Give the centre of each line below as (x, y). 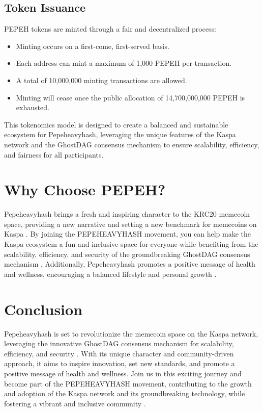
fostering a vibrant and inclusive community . (75, 403)
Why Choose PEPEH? (85, 189)
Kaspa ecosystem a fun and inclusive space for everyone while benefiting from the (131, 244)
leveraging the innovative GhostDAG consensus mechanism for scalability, (119, 343)
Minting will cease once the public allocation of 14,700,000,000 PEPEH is (130, 97)
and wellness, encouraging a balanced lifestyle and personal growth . (110, 274)
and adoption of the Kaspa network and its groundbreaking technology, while (125, 393)
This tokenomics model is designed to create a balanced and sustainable (116, 124)
